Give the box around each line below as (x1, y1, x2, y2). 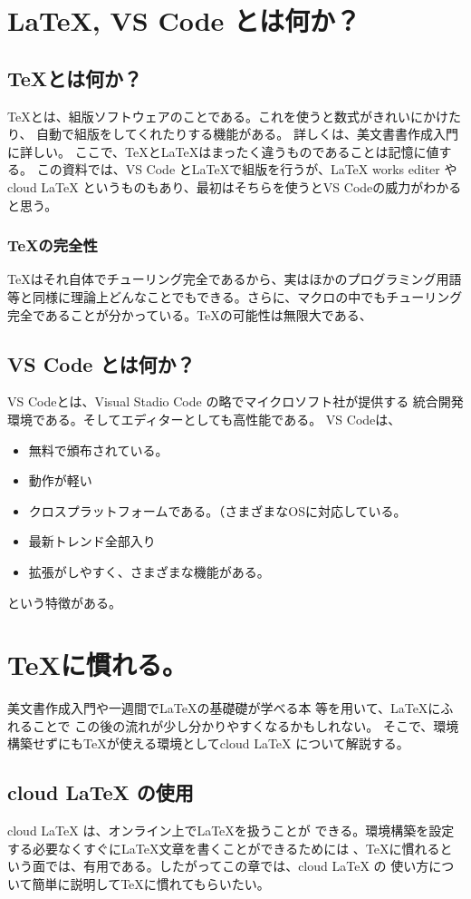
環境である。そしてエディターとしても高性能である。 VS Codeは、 (7, 409, 401, 428)
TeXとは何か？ (7, 64, 143, 92)
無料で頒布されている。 (28, 440, 168, 459)
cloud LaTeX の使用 (7, 778, 194, 806)
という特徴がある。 (7, 592, 121, 611)
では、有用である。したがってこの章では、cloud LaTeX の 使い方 (44, 856, 429, 875)
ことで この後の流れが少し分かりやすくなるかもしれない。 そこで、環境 (32, 716, 459, 735)
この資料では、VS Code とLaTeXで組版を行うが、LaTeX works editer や (36, 160, 457, 179)
